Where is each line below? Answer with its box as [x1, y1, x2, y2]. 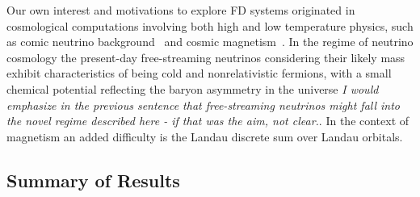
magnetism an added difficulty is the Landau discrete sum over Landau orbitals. [6, 128, 403, 145]
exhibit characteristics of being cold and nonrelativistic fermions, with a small [6, 65, 392, 82]
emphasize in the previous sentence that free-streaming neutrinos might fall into [6, 96, 401, 113]
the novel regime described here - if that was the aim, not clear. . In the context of [6, 112, 409, 129]
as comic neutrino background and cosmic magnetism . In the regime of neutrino [6, 33, 414, 50]
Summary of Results [6, 167, 180, 192]
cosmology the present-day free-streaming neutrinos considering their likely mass [6, 48, 405, 65]
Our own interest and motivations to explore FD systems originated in [6, 2, 355, 18]
